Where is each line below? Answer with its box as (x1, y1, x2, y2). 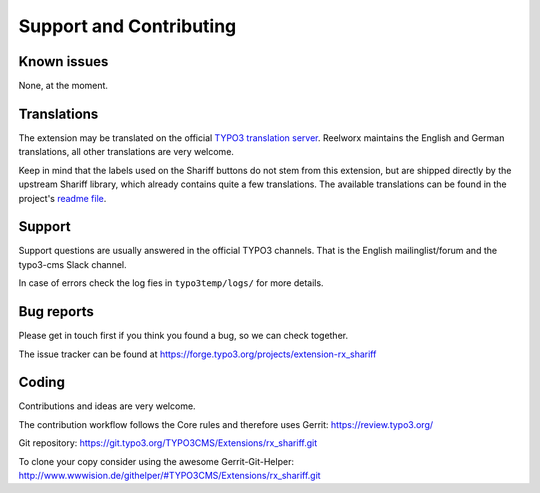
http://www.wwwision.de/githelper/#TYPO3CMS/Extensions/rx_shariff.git (18, 469, 321, 481)
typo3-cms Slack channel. (18, 258, 127, 270)
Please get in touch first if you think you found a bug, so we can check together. (18, 330, 349, 342)
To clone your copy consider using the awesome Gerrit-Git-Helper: (18, 455, 295, 467)
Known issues (18, 53, 109, 70)
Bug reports (18, 303, 95, 320)
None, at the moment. (18, 80, 109, 92)
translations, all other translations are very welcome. (18, 146, 235, 158)
